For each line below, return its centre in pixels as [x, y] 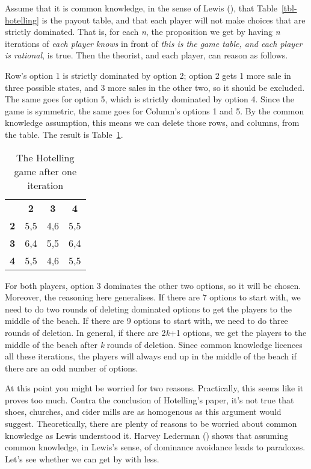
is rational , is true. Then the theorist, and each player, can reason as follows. [146, 55]
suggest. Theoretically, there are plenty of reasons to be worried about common [151, 424]
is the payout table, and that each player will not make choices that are [174, 20]
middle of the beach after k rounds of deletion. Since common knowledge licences [154, 344]
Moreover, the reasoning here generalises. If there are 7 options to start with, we [153, 297]
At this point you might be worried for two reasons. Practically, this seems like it [154, 388]
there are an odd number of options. [72, 368]
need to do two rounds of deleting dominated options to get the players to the [149, 309]
